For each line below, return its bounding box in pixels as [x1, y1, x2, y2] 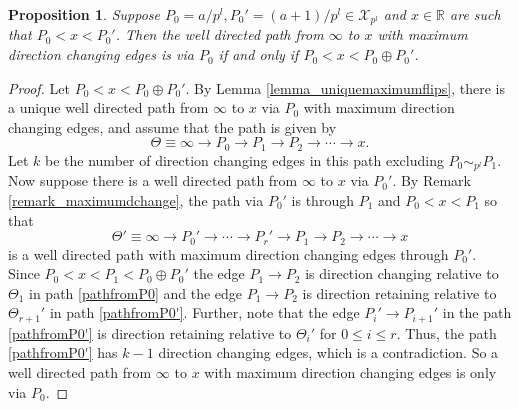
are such [450, 4, 501, 24]
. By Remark [392, 170, 471, 191]
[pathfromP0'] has [8, 342, 118, 363]
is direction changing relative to [305, 263, 499, 284]
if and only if [218, 44, 299, 65]
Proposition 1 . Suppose [8, 4, 160, 24]
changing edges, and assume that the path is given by [8, 116, 337, 137]
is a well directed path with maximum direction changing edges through [8, 243, 449, 264]
